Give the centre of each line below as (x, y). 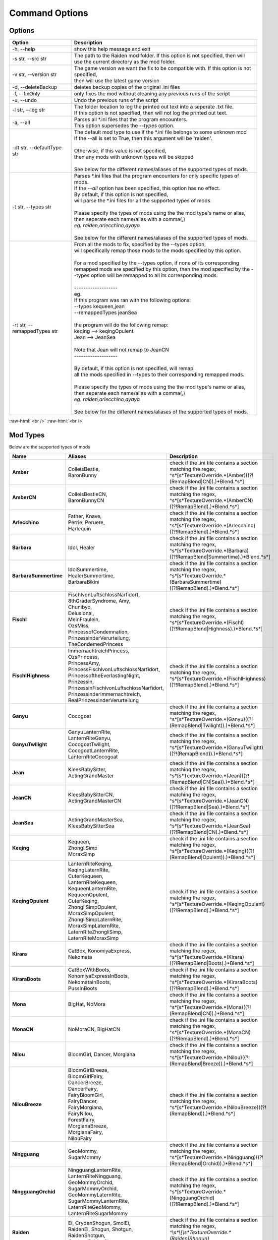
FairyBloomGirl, (86, 1095)
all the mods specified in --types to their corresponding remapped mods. (159, 374)
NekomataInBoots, (90, 982)
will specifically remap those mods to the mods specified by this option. (158, 250)
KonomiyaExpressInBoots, (99, 976)
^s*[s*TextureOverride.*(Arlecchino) (212, 526)
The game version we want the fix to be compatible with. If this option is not (163, 68)
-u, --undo (25, 100)
